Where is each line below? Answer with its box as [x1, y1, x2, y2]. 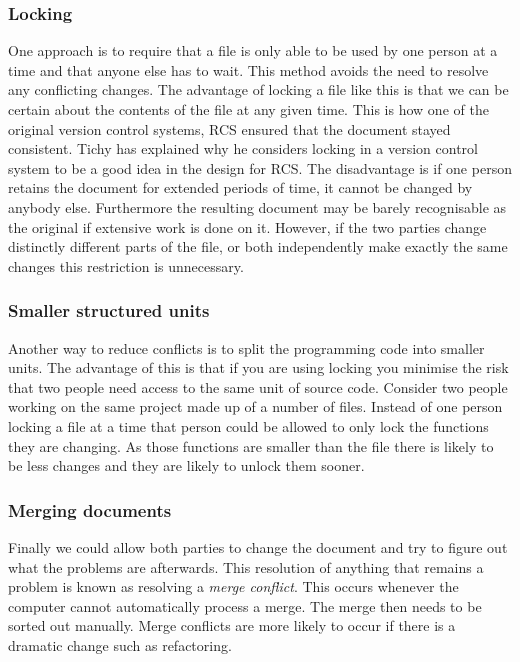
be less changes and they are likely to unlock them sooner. [8, 455, 365, 476]
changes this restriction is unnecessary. [8, 255, 244, 276]
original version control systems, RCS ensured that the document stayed [8, 118, 451, 139]
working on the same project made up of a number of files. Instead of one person [8, 396, 503, 417]
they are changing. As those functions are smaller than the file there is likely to [8, 435, 494, 456]
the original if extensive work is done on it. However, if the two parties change [8, 216, 487, 237]
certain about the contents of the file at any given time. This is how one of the [8, 99, 489, 119]
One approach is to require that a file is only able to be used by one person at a [8, 40, 498, 61]
